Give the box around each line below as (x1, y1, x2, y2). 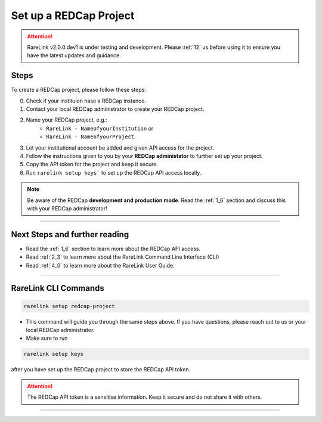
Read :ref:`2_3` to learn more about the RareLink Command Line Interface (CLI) (26, 253, 220, 260)
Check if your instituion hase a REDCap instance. (26, 97, 146, 104)
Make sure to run (26, 334, 68, 342)
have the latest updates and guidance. (27, 52, 122, 59)
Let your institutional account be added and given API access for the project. (26, 144, 215, 151)
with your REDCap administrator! (27, 204, 107, 212)
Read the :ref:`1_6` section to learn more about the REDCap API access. (26, 245, 201, 252)
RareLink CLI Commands (11, 283, 104, 293)
